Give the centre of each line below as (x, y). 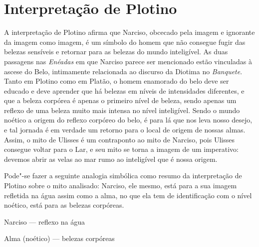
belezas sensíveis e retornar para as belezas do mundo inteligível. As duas (116, 52)
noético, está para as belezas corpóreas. (64, 205)
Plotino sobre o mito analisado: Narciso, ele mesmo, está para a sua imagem (121, 185)
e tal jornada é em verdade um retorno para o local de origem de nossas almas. (125, 130)
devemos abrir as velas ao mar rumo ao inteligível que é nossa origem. (111, 159)
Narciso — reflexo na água (44, 221)
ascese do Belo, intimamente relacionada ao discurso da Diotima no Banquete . (123, 71)
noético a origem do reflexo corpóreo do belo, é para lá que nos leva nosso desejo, (128, 120)
